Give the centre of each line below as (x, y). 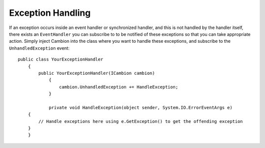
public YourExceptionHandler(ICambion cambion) (97, 73)
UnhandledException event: (39, 48)
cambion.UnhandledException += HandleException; (119, 87)
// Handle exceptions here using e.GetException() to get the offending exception (141, 121)
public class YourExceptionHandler (61, 59)
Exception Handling (50, 13)
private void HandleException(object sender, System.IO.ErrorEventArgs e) (141, 107)
